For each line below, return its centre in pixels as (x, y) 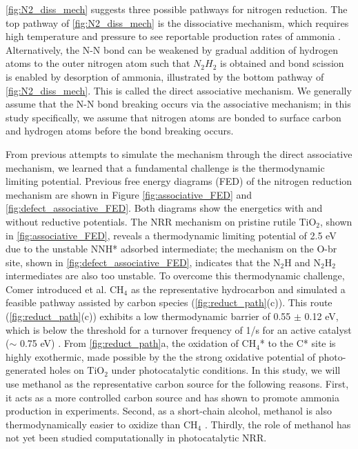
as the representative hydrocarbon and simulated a (238, 289)
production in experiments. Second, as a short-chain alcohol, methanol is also (169, 411)
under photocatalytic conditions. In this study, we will (226, 370)
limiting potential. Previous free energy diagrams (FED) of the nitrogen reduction (179, 181)
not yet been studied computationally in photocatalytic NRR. (136, 438)
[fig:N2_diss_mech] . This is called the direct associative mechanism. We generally (179, 90)
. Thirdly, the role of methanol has (278, 424)
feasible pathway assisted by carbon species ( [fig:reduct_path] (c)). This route (169, 302)
